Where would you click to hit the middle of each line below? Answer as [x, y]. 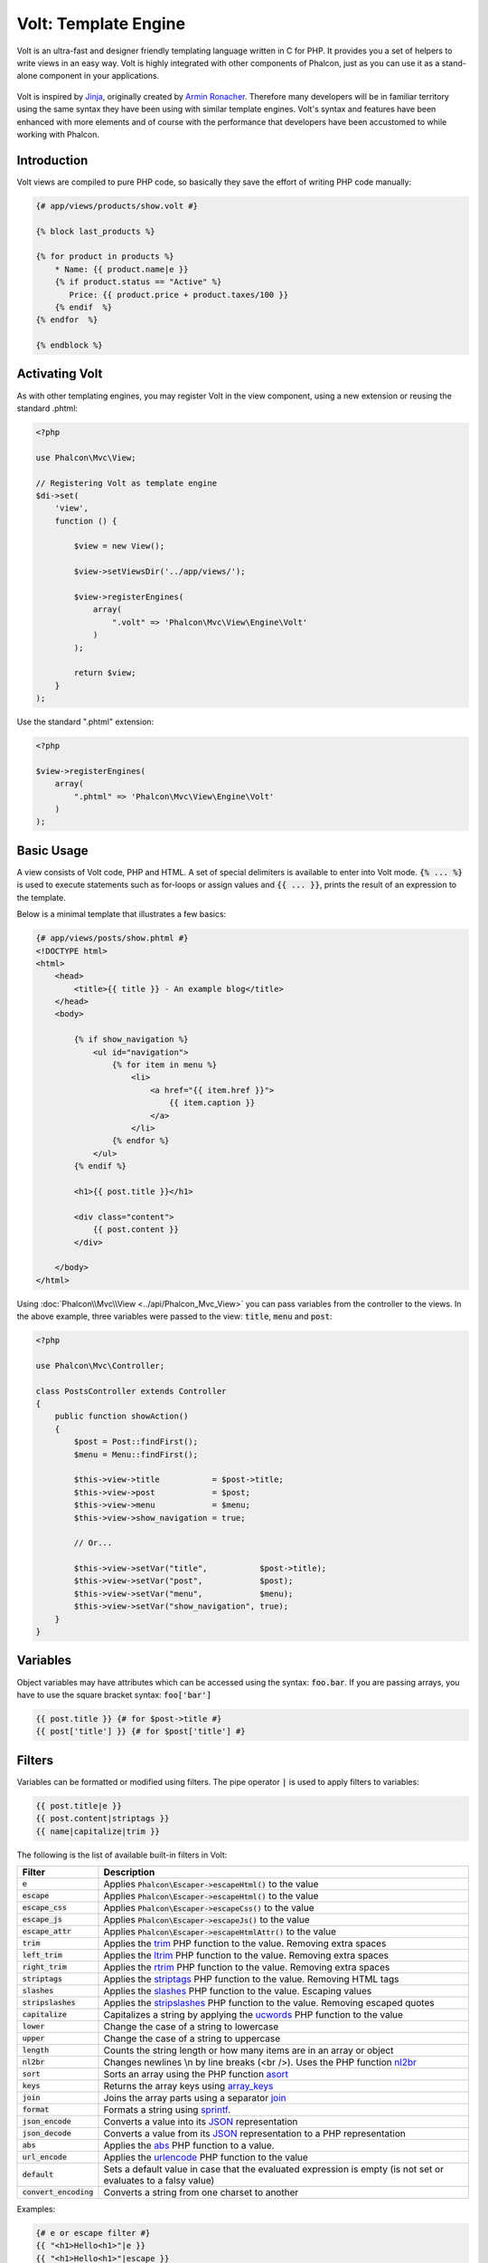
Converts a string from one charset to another [201, 2192]
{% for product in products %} [105, 257]
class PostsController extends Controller [131, 1391]
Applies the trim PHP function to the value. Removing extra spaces [245, 1943]
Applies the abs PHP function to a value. [189, 2145]
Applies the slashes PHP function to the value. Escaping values [238, 1991]
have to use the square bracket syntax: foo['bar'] [114, 1695]
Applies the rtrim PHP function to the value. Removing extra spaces [247, 1967]
